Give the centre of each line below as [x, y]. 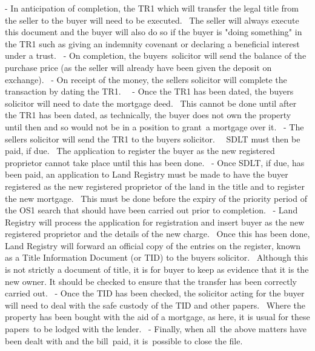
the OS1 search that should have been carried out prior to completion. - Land [151, 210]
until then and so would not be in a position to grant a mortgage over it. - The [154, 126]
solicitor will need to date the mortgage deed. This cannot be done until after [151, 103]
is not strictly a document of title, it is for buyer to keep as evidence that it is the [157, 269]
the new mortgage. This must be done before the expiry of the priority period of [156, 198]
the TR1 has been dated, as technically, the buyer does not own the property [148, 115]
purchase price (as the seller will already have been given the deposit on [138, 67]
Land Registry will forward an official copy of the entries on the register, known [153, 245]
